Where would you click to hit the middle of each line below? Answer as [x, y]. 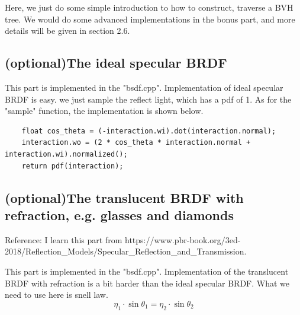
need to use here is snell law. [57, 295]
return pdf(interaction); [72, 166]
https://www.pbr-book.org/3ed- [183, 239]
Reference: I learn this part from [64, 239]
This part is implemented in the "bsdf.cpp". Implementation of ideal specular [144, 87]
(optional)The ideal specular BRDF [116, 63]
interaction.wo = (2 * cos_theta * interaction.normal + [136, 143]
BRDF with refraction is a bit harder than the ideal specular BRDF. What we [147, 283]
